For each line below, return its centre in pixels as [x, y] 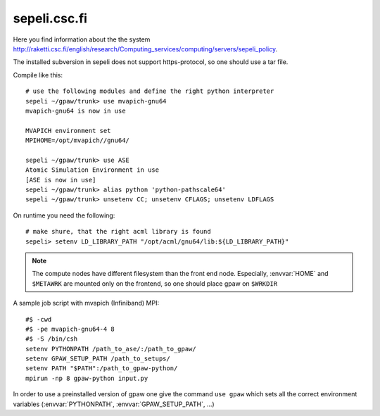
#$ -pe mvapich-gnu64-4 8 [70, 329]
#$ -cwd [39, 319]
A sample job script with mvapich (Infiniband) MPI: [86, 303]
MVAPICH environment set [68, 131]
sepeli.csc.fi [50, 18]
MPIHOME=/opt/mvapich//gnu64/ [78, 140]
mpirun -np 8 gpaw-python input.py [87, 378]
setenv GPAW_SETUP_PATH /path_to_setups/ [98, 359]
